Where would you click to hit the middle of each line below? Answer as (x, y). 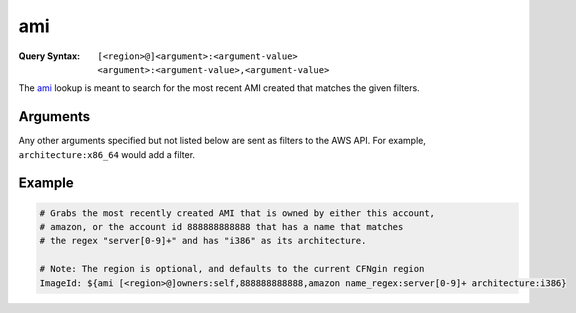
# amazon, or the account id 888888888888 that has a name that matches (221, 227)
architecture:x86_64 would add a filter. (106, 154)
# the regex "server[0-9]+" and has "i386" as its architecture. (203, 241)
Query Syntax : (49, 56)
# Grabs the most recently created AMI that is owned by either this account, (237, 213)
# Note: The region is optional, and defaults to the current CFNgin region (232, 269)
